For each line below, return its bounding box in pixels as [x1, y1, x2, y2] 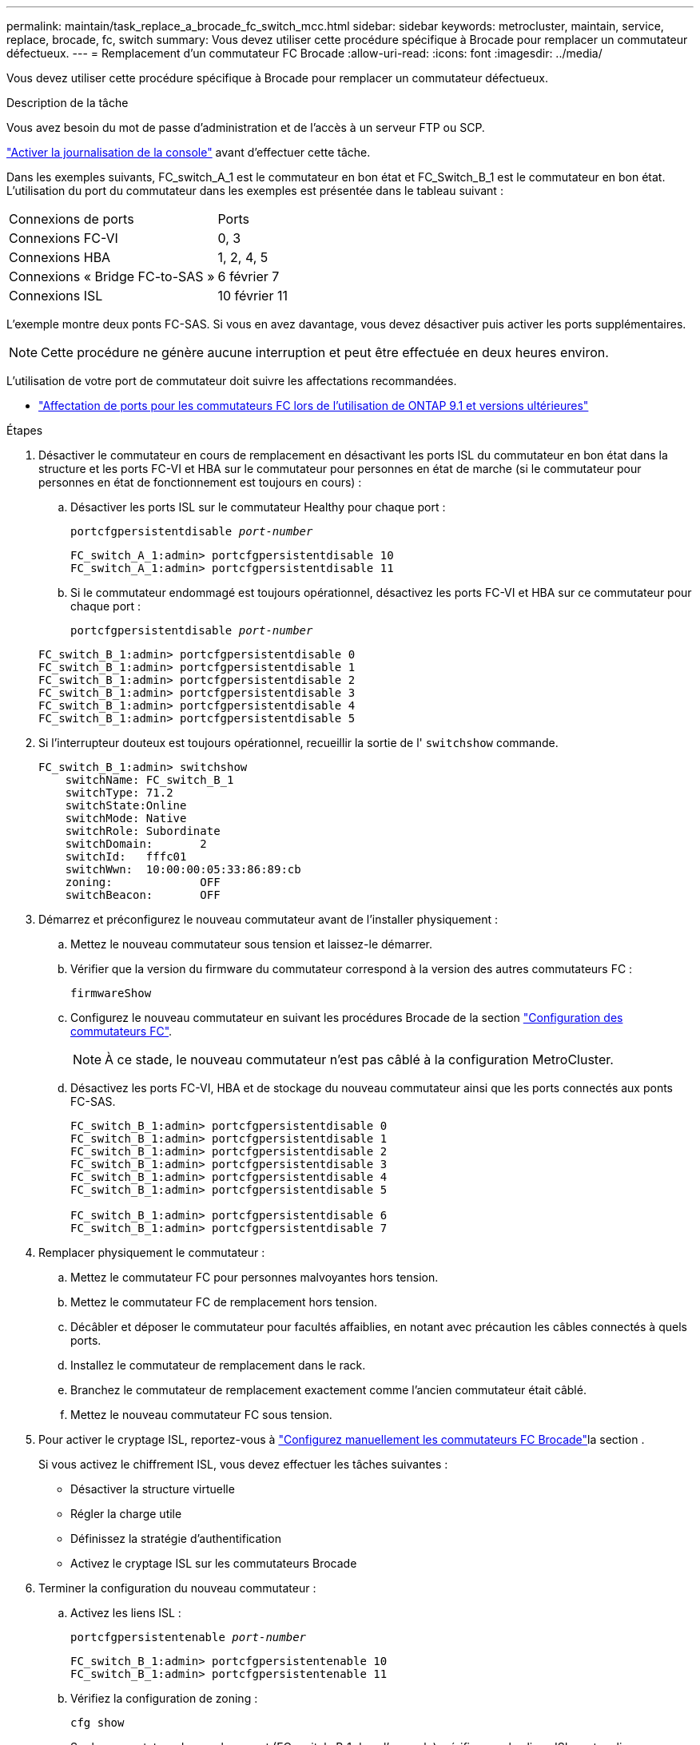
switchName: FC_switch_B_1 [65, 773, 234, 786]
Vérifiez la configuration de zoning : [70, 1691, 258, 1705]
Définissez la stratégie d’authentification [70, 1532, 281, 1545]
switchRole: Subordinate [65, 825, 221, 837]
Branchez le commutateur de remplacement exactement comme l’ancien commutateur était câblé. [70, 1383, 587, 1397]
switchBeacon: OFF [65, 888, 221, 901]
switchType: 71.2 [65, 786, 173, 799]
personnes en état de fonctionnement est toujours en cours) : [38, 475, 362, 489]
